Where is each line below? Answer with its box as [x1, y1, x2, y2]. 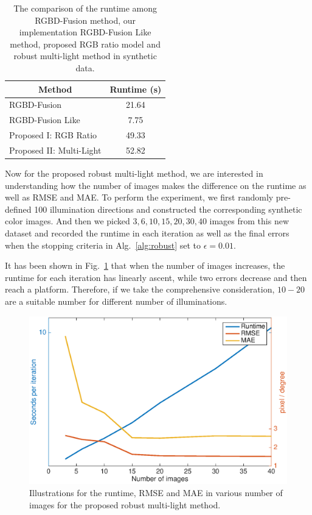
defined [5, 202, 32, 215]
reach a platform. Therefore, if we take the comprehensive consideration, [5, 283, 275, 296]
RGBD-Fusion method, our [35, 13, 136, 26]
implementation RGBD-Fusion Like [19, 26, 151, 38]
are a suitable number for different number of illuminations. [5, 294, 227, 307]
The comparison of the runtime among [13, 2, 158, 14]
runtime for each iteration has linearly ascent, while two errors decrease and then [5, 271, 307, 283]
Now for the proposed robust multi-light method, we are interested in [5, 167, 263, 180]
